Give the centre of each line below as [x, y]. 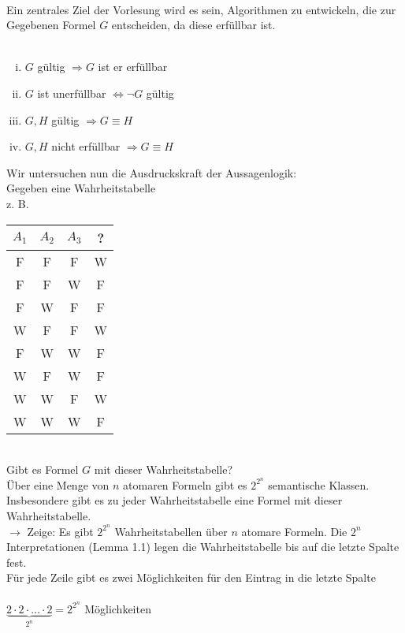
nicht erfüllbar [86, 146]
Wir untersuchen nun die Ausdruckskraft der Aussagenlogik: [152, 172]
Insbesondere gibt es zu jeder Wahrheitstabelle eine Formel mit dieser [175, 500]
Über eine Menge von [58, 484]
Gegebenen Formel [51, 25]
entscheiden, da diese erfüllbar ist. [193, 25]
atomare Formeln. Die [294, 531]
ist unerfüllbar [72, 93]
